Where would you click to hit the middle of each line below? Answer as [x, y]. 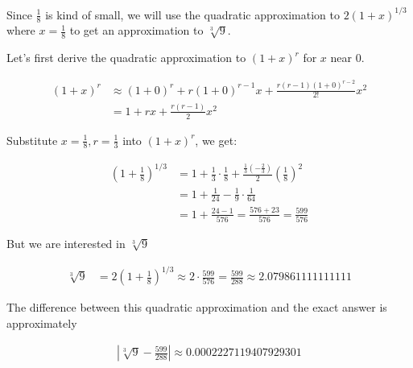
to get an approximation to [136, 30]
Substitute [32, 140]
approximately [42, 323]
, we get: [216, 140]
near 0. [347, 58]
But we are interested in [66, 244]
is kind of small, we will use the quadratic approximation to [193, 14]
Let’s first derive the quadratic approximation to [126, 58]
